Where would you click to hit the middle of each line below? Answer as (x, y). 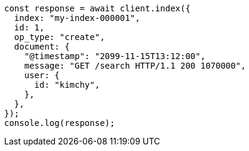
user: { (42, 75)
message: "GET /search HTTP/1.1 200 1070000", (135, 66)
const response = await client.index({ (97, 8)
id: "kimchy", (67, 85)
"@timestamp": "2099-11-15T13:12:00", (115, 56)
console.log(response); (60, 123)
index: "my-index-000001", (77, 18)
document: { (42, 47)
